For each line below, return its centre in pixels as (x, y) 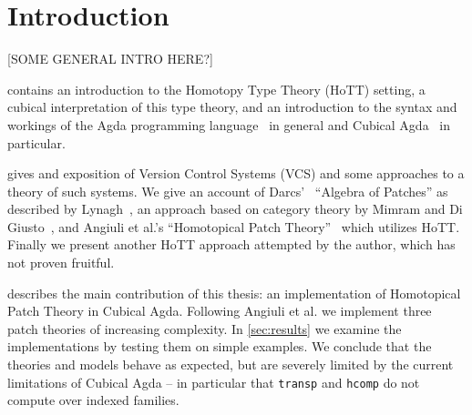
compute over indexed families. (93, 400)
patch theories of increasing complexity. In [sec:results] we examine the (205, 328)
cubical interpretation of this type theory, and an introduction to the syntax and (232, 107)
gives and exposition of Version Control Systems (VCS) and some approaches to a (236, 173)
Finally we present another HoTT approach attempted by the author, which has (231, 244)
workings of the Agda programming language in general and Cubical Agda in (229, 124)
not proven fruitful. (61, 263)
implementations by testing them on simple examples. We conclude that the (220, 346)
